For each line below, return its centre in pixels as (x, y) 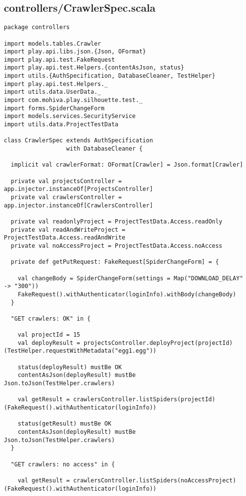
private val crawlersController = (66, 197)
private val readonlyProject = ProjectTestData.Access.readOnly (117, 221)
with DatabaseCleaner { (104, 149)
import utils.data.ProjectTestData (61, 125)
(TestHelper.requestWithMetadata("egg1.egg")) (80, 351)
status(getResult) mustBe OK (64, 424)
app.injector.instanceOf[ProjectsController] (78, 189)
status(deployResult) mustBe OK (70, 367)
